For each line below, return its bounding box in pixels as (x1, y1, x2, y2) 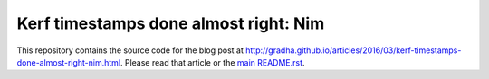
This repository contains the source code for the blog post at (16, 45, 244, 56)
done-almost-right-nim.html (16, 57, 121, 67)
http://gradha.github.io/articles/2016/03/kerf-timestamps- (244, 45, 462, 56)
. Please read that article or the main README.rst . (120, 57, 305, 67)
